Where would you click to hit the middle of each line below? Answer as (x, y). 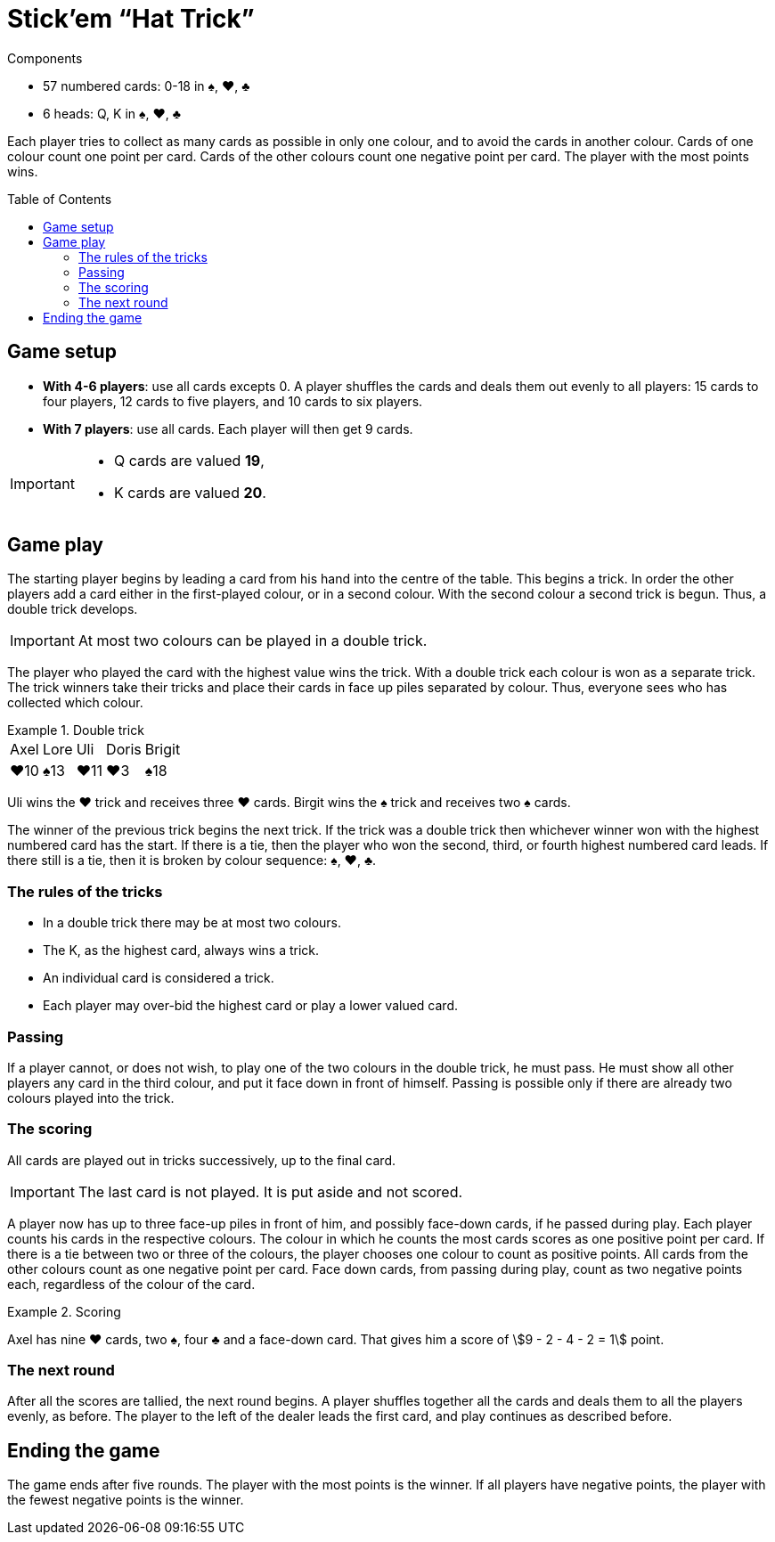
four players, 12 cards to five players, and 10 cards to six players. (233, 401)
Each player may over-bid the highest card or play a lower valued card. (250, 1006)
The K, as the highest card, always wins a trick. (181, 950)
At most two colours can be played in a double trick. (253, 641)
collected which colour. (75, 703)
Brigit (163, 750)
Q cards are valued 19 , (189, 460)
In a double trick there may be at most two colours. (192, 923)
